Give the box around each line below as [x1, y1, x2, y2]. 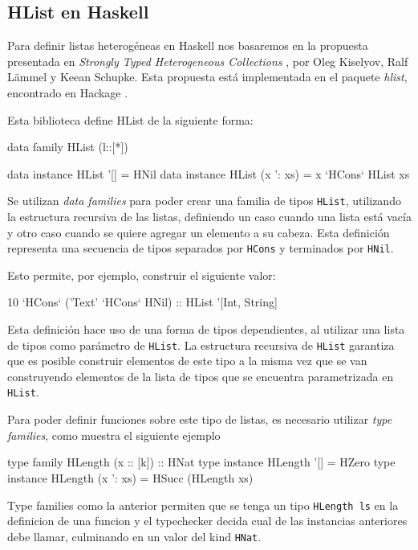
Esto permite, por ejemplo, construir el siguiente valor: [7, 266, 276, 283]
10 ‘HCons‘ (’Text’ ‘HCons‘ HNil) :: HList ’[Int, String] [7, 293, 278, 310]
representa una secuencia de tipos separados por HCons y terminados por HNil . [7, 240, 394, 257]
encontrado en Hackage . [7, 84, 128, 101]
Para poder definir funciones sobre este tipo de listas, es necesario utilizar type [7, 411, 392, 428]
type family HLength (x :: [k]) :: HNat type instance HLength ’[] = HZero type [7, 454, 396, 470]
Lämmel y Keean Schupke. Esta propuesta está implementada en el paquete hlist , [7, 68, 408, 85]
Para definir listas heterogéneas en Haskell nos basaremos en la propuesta [7, 37, 368, 54]
